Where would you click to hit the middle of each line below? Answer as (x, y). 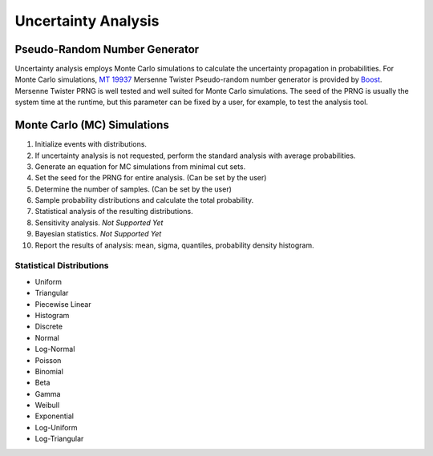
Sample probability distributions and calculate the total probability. (144, 200)
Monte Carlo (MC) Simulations (92, 125)
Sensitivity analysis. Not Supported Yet (99, 222)
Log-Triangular (59, 439)
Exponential (54, 416)
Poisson (48, 360)
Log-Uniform (56, 427)
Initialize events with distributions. (91, 144)
